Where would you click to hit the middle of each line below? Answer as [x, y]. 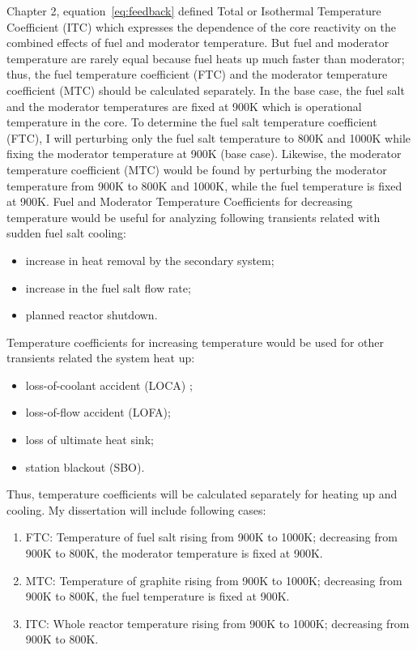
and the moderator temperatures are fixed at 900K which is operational [184, 106]
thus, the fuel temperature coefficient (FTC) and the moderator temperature [197, 74]
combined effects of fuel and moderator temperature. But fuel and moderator [198, 43]
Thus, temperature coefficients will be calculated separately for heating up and [202, 494]
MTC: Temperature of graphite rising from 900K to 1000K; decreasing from [214, 580]
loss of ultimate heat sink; [89, 440]
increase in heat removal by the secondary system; [150, 260]
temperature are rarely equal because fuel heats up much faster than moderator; [206, 58]
